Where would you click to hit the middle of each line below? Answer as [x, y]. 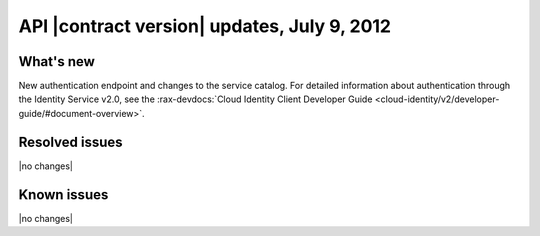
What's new [56, 61]
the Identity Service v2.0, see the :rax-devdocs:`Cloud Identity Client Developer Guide [195, 99]
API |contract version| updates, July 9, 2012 [205, 26]
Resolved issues [71, 141]
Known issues [63, 194]
